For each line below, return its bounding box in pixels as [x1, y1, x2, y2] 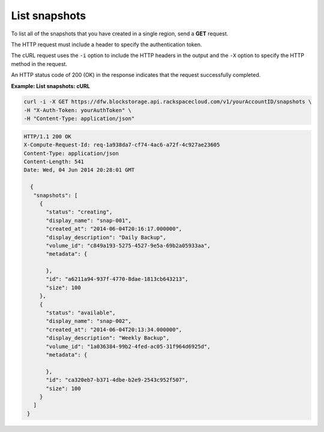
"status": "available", [46, 310, 116, 316]
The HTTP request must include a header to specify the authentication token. [11, 41, 202, 48]
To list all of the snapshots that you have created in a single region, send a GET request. [11, 30, 229, 37]
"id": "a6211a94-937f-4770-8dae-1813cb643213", [46, 276, 188, 283]
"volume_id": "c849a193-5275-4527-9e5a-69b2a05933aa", [46, 242, 211, 249]
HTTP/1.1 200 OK [23, 133, 72, 140]
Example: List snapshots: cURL [11, 82, 90, 89]
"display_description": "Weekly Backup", [46, 335, 170, 341]
